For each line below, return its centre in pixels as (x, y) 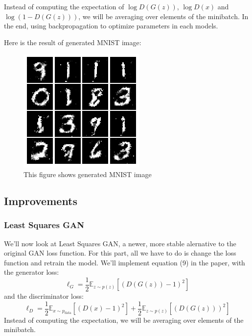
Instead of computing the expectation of (64, 6)
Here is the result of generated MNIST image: (73, 42)
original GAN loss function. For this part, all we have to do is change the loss (120, 253)
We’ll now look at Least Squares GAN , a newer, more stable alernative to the (120, 243)
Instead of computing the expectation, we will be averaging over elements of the (124, 320)
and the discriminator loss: (44, 296)
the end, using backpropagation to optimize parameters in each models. (111, 26)
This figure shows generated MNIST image (88, 174)
